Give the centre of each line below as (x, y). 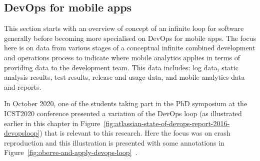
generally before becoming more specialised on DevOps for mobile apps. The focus (130, 38)
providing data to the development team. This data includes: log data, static (121, 67)
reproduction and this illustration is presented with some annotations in (114, 142)
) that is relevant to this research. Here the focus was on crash (135, 133)
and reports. (23, 86)
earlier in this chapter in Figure (52, 123)
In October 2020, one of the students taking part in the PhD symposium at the (126, 103)
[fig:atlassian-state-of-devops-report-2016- (167, 123)
